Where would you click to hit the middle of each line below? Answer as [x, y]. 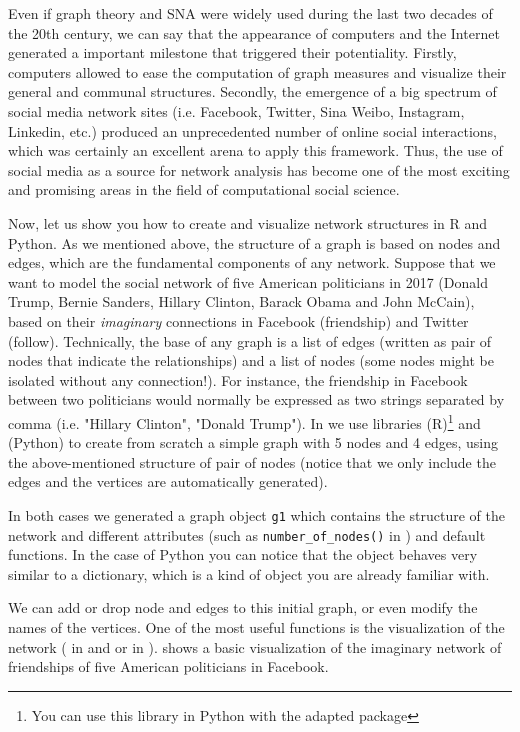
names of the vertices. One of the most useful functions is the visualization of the [256, 627]
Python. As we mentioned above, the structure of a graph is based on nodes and [254, 242]
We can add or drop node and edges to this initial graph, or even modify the [243, 607]
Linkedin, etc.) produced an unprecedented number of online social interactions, [252, 130]
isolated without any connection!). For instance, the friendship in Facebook [238, 379]
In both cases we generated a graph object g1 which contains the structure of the [256, 514]
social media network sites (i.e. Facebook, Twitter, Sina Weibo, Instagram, [236, 110]
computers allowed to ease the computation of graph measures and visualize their [257, 71]
